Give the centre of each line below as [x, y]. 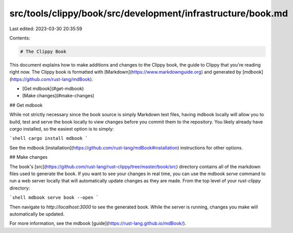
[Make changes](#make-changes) [58, 96]
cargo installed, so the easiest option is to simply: [62, 129]
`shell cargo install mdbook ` [49, 139]
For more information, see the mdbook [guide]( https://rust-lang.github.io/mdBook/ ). [98, 223]
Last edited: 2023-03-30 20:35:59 [46, 29]
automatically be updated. [37, 214]
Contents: [20, 38]
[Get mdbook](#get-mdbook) [53, 89]
